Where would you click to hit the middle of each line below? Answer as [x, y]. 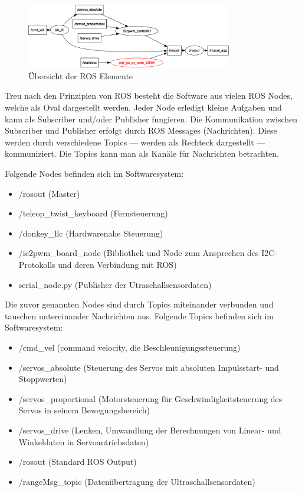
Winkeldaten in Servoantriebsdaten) [84, 441]
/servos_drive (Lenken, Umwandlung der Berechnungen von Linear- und [150, 430]
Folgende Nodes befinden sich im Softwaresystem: [94, 174]
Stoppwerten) [43, 379]
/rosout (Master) [49, 193]
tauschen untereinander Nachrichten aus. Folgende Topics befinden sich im [139, 315]
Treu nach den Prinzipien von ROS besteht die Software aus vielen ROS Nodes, [149, 96]
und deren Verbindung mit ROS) [117, 265]
